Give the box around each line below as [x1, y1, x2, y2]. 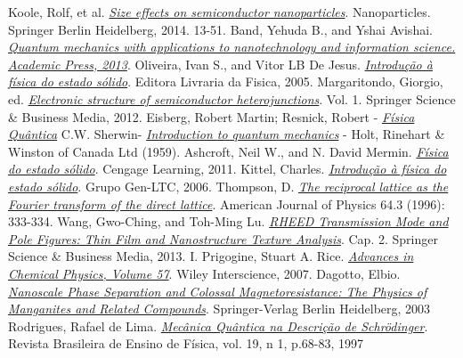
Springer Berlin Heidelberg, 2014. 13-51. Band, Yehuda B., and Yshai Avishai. [8, 20, 433, 38]
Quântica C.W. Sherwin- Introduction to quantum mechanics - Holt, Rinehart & [8, 125, 445, 143]
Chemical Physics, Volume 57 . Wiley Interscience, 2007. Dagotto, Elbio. [8, 264, 401, 282]
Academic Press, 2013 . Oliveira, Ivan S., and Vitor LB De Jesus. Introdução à [8, 54, 433, 73]
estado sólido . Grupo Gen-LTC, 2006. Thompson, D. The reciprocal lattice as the [8, 176, 449, 195]
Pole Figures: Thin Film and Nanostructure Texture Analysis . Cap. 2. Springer [8, 229, 438, 248]
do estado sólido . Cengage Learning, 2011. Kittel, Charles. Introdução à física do [8, 159, 447, 178]
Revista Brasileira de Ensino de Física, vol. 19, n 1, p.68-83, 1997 [8, 334, 363, 353]
